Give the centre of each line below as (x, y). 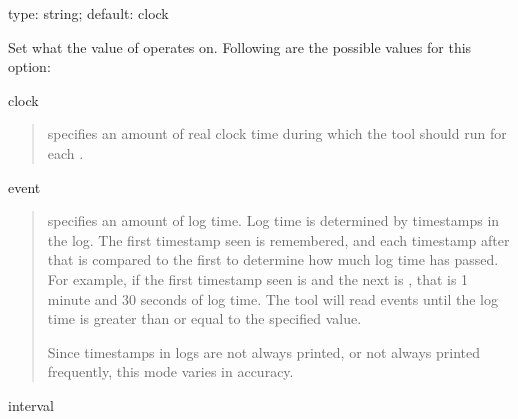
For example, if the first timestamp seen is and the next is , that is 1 (258, 278)
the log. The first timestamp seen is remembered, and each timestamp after (278, 239)
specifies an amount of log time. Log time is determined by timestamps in (273, 220)
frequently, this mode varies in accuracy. (170, 371)
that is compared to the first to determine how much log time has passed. (273, 259)
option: (29, 66)
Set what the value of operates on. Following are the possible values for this (240, 46)
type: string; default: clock (88, 13)
